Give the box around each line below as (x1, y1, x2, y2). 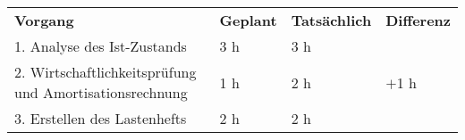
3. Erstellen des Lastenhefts (14, 108, 187, 128)
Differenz (385, 10, 451, 30)
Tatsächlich (291, 10, 372, 30)
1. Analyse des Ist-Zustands (14, 36, 187, 56)
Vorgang (14, 10, 74, 30)
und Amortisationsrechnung (14, 82, 188, 103)
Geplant (219, 10, 277, 30)
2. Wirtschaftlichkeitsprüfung (14, 62, 197, 82)
